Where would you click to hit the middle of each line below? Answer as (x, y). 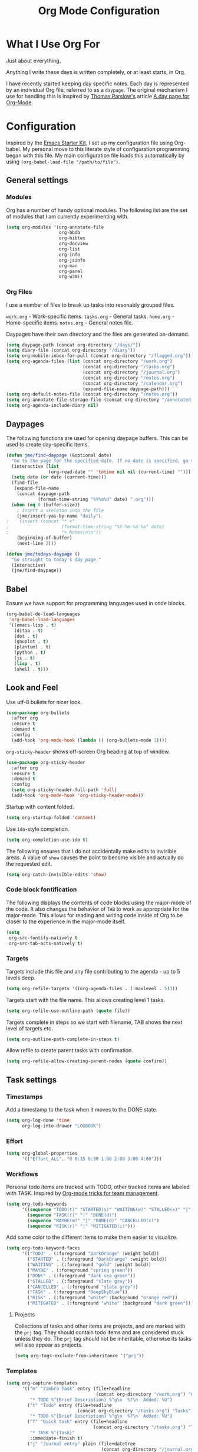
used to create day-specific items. (48, 444)
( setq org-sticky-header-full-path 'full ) (64, 790)
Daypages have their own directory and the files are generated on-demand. (98, 334)
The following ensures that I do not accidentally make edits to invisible (91, 851)
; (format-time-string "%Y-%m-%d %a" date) (85, 527)
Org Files (19, 292)
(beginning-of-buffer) (44, 538)
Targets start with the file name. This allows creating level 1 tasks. (86, 1000)
